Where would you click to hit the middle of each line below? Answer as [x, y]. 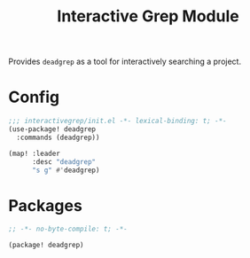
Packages [46, 205]
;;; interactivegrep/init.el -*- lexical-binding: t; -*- [117, 121]
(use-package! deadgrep [52, 129]
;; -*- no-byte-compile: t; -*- [68, 229]
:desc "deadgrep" [64, 161]
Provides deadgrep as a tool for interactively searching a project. [125, 62]
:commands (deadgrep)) [58, 137]
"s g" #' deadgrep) [66, 170]
